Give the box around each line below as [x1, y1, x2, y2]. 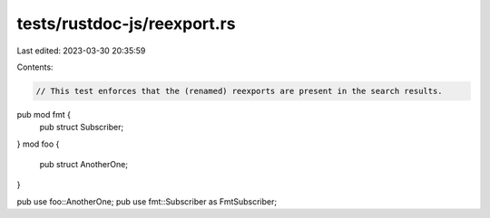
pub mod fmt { [16, 109, 72, 119]
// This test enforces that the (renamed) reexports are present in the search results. [35, 86, 444, 96]
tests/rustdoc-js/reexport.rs [16, 14, 236, 33]
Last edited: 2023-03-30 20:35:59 [16, 45, 146, 56]
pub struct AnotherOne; [39, 159, 129, 170]
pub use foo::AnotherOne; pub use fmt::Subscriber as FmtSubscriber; [16, 195, 277, 207]
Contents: [16, 62, 54, 72]
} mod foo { [16, 138, 60, 149]
